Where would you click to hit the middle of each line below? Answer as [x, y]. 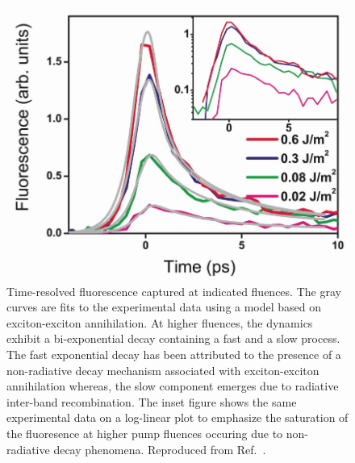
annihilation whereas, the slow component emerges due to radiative [173, 386]
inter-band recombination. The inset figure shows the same [152, 401]
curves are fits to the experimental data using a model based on [164, 307]
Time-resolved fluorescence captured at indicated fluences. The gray [174, 291]
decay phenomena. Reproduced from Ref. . [160, 449]
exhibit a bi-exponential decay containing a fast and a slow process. [173, 338]
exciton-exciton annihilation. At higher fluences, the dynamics [160, 322]
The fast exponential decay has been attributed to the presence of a [174, 355]
